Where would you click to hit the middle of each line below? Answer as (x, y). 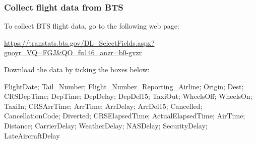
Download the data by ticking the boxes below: (77, 69)
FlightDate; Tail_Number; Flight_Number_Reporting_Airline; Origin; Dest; (124, 86)
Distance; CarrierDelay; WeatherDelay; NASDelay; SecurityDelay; (106, 125)
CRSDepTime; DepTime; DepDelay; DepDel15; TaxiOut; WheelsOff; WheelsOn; (128, 96)
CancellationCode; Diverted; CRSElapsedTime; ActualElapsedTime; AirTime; (125, 116)
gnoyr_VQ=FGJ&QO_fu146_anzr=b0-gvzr (73, 52)
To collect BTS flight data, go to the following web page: (92, 26)
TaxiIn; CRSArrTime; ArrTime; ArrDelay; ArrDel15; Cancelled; (103, 106)
